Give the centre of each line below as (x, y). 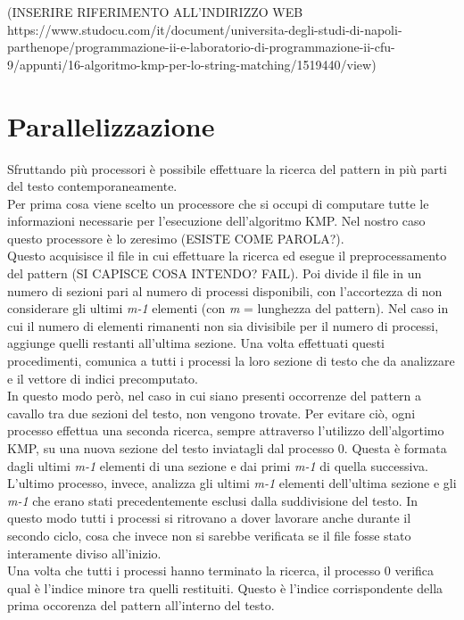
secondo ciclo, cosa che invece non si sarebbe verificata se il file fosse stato (209, 535)
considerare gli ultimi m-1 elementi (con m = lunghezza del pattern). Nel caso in (228, 308)
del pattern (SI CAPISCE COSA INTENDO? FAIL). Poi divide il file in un (215, 273)
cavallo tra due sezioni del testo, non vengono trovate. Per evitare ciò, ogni (211, 413)
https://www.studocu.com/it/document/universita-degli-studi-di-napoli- (205, 29)
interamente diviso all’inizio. (84, 553)
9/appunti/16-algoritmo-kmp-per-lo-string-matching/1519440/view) (192, 64)
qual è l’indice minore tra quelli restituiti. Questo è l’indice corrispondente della (225, 587)
